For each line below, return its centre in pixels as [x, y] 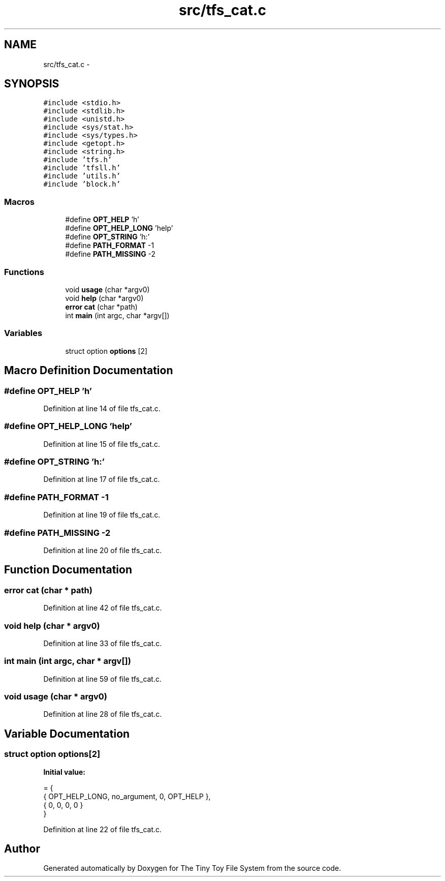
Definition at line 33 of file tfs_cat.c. [103, 643]
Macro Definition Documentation [89, 371]
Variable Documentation [67, 734]
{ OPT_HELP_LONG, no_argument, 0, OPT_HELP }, [127, 796]
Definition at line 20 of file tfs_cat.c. [103, 550]
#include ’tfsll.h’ [82, 168]
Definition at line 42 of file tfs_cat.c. [103, 608]
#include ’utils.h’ [82, 176]
